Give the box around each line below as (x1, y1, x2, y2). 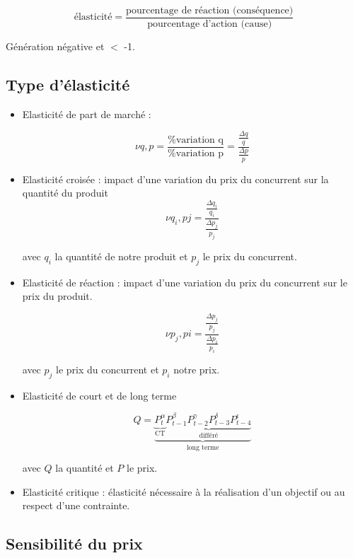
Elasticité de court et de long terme (22, 388, 177, 402)
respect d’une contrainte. (22, 498, 130, 513)
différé (199, 432, 219, 440)
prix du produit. (22, 289, 93, 303)
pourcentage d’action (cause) (147, 19, 272, 30)
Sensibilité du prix (6, 533, 143, 554)
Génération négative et (6, 39, 105, 54)
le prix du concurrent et (56, 361, 159, 376)
